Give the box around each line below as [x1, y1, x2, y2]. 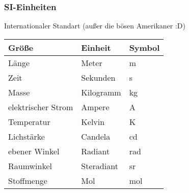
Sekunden [81, 71, 116, 83]
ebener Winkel [8, 145, 60, 157]
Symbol [129, 41, 160, 53]
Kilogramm [81, 86, 121, 98]
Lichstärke [8, 130, 45, 142]
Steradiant [81, 159, 118, 172]
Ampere [81, 101, 110, 113]
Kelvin [81, 115, 105, 127]
